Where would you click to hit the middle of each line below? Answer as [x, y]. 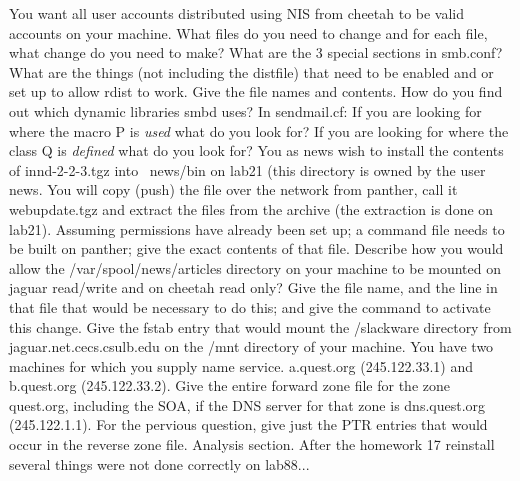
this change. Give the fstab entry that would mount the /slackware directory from [260, 326]
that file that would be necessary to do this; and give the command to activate [250, 306]
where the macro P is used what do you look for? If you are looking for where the [259, 130]
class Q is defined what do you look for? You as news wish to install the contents [256, 150]
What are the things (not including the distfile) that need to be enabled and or [251, 71]
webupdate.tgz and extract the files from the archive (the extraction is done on [251, 208]
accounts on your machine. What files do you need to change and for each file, [248, 32]
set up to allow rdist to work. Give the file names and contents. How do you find [256, 91]
